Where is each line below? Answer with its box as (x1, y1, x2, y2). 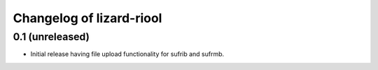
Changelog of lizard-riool (13, 10, 162, 26)
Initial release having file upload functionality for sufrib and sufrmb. (30, 50, 225, 58)
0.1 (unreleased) (13, 30, 90, 43)
